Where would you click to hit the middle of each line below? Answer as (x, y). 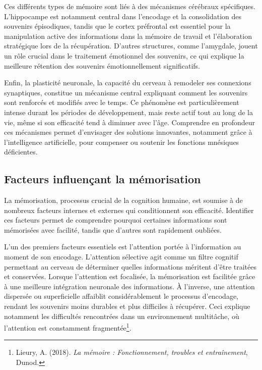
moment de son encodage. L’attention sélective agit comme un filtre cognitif (121, 257)
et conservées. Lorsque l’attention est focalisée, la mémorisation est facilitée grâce (130, 276)
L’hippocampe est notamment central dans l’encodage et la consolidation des (123, 16)
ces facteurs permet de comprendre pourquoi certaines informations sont (116, 220)
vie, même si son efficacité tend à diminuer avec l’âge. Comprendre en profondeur (130, 122)
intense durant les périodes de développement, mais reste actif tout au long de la (128, 112)
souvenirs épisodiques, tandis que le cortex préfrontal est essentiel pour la (117, 26)
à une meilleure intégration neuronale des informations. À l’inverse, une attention (129, 286)
